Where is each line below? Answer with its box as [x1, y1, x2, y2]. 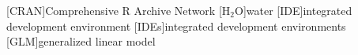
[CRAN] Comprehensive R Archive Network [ [6, 2, 222, 18]
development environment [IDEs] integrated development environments [6, 17, 346, 34]
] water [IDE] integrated [243, 2, 352, 18]
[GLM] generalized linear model [6, 33, 156, 49]
